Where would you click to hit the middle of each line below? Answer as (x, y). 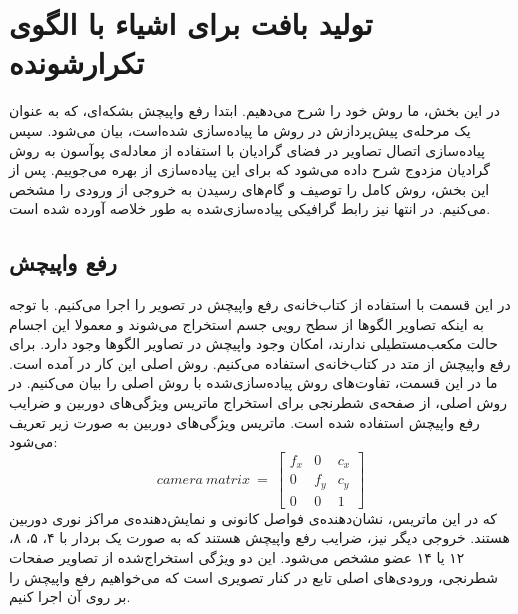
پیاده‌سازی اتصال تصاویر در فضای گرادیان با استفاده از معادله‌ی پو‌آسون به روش (247, 149)
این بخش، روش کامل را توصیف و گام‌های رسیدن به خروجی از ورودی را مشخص (249, 188)
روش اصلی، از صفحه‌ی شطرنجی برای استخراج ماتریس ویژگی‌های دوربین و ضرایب (258, 402)
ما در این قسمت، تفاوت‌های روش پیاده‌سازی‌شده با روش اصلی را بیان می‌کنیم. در (253, 382)
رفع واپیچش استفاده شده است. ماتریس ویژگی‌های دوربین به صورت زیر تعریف (244, 421)
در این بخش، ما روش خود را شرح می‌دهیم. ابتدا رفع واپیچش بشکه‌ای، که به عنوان (254, 110)
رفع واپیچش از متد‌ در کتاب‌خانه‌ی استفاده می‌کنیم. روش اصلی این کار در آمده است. (260, 362)
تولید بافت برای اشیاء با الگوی (191, 23)
